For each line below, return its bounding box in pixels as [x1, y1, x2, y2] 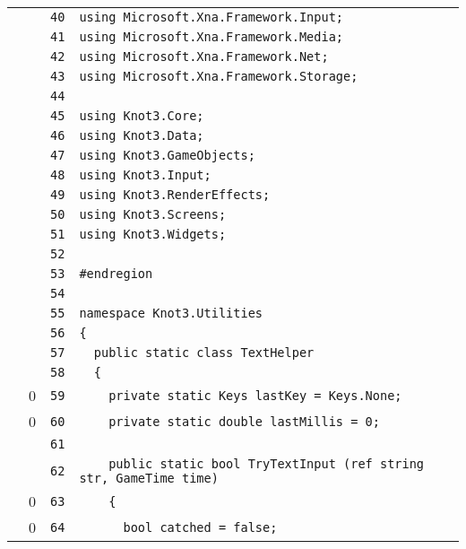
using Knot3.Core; [79, 109, 204, 123]
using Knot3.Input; [79, 168, 211, 182]
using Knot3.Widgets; [79, 227, 227, 241]
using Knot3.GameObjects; [79, 148, 255, 162]
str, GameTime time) [79, 471, 219, 485]
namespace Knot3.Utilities [79, 306, 263, 320]
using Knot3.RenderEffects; [79, 187, 271, 202]
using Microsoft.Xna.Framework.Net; [79, 49, 329, 64]
